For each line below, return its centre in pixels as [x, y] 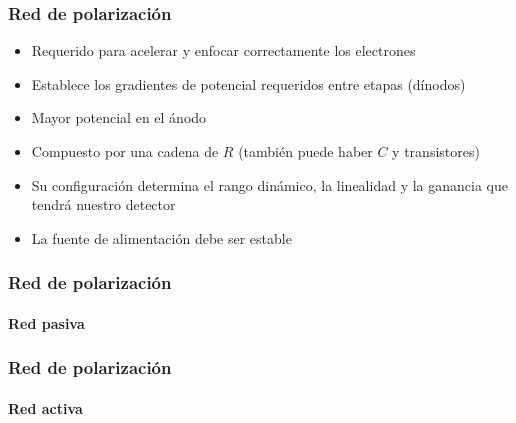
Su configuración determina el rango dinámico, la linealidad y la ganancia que [269, 184]
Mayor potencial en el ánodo [119, 117]
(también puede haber [305, 151]
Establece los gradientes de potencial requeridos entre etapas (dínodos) [248, 83]
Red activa [45, 407]
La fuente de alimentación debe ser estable [161, 237]
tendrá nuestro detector [103, 204]
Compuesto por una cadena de [125, 151]
